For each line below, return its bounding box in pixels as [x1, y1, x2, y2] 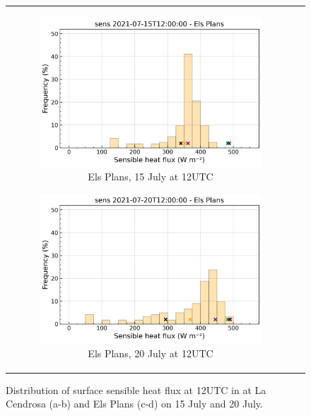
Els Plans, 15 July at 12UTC [88, 169, 213, 184]
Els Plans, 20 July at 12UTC [88, 345, 213, 360]
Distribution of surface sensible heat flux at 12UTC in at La [6, 382, 266, 397]
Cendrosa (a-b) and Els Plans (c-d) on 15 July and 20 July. [6, 396, 263, 411]
